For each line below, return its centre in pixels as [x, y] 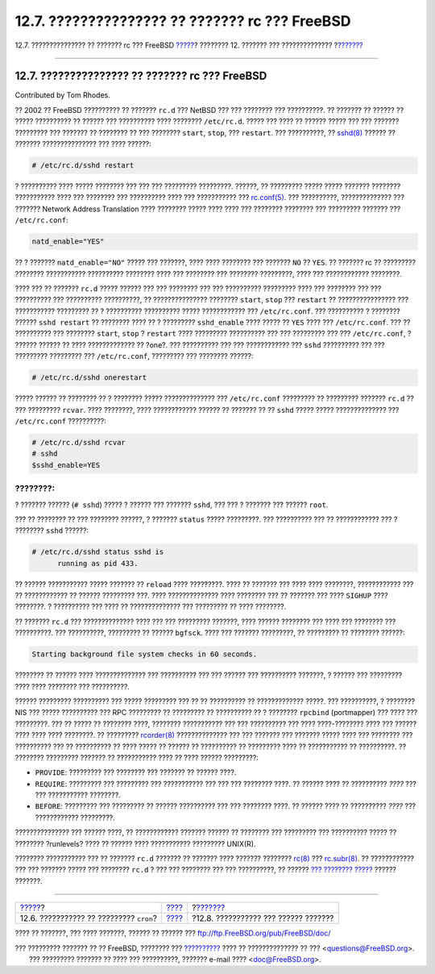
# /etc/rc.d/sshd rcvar [79, 442]
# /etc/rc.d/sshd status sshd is [98, 552]
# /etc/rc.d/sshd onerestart [89, 378]
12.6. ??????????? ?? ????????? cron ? [88, 918]
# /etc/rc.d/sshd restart [83, 165]
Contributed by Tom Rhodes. [62, 95]
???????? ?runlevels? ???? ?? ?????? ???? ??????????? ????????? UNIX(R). [135, 843]
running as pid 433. [98, 563]
